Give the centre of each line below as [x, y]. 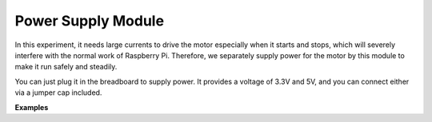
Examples [32, 107]
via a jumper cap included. [58, 92]
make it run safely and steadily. [66, 67]
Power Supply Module [89, 21]
